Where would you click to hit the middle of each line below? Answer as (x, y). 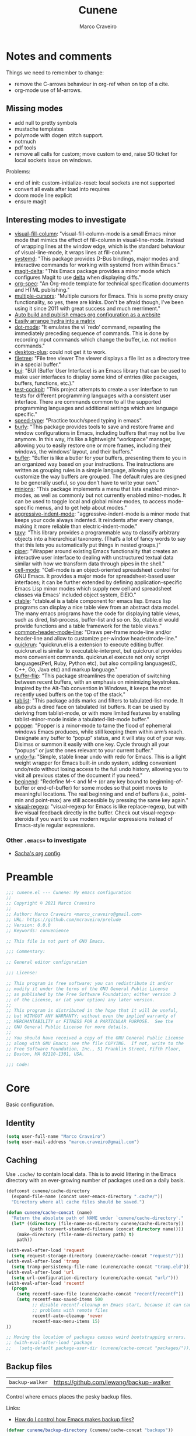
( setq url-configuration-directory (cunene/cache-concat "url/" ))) (95, 1278)
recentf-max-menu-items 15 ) (66, 1321)
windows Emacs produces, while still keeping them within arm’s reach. (99, 732)
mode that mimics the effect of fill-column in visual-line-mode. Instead (99, 240)
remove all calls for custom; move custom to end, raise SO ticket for (96, 154)
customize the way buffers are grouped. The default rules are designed (100, 477)
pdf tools (25, 148)
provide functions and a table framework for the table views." (88, 626)
